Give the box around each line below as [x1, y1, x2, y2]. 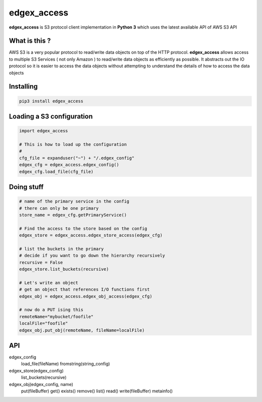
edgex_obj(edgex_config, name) [9, 381, 73, 387]
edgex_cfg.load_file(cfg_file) [19, 169, 94, 174]
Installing [9, 82, 38, 91]
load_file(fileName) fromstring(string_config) [21, 361, 110, 367]
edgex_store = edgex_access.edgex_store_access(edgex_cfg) [19, 232, 163, 238]
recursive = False [19, 260, 63, 265]
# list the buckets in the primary [19, 246, 104, 251]
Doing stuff [9, 183, 44, 191]
